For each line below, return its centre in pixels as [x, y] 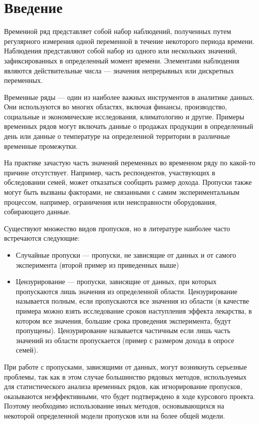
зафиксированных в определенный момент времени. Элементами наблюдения [122, 60]
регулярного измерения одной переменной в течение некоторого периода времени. [129, 41]
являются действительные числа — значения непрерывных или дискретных [119, 70]
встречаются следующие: [42, 238]
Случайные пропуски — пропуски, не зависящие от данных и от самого [126, 255]
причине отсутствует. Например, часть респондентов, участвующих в [110, 172]
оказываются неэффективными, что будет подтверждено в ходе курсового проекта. [130, 396]
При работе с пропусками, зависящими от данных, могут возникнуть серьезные [125, 366]
